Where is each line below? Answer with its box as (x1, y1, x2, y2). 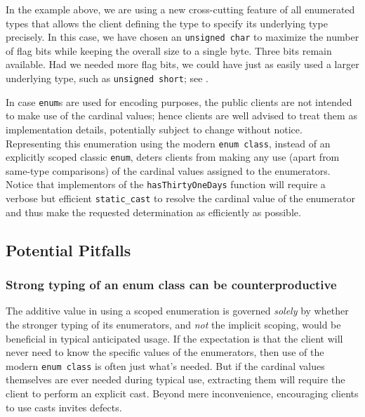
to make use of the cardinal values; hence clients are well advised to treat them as (6, 108, 357, 123)
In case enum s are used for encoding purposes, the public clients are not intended (6, 94, 352, 109)
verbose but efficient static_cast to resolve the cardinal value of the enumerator (6, 191, 355, 206)
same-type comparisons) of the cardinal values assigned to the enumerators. (6, 163, 331, 178)
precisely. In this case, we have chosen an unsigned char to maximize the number (6, 29, 359, 44)
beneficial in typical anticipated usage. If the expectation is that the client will (6, 331, 343, 345)
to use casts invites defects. (6, 399, 122, 414)
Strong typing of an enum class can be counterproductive (6, 276, 337, 293)
